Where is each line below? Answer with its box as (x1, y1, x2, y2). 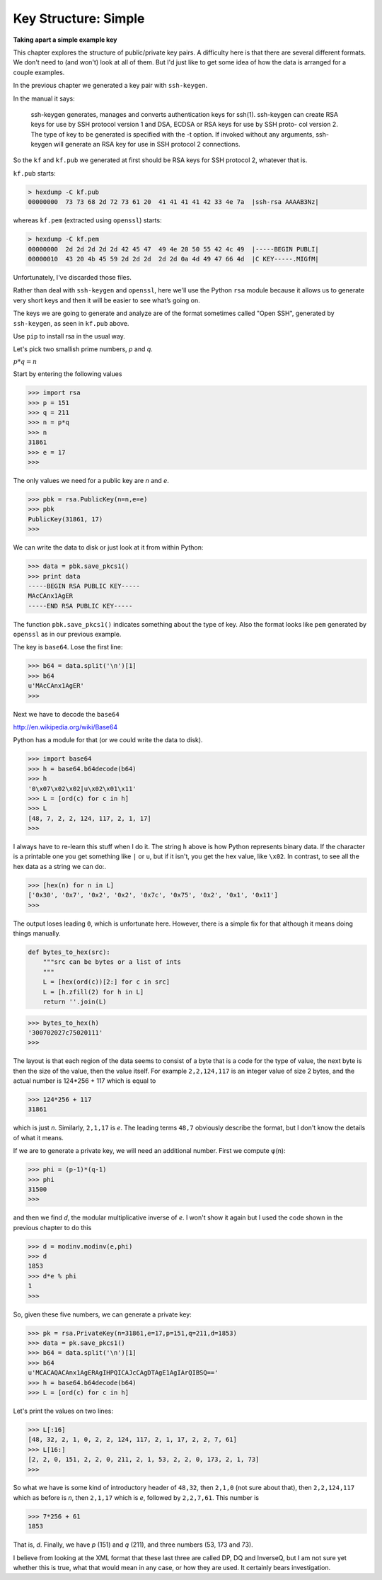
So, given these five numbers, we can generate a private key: (13, 1310, 192, 1319)
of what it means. (13, 1133, 64, 1142)
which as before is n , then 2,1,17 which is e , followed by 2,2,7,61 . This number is (13, 1493, 260, 1501)
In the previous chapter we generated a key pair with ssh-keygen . (13, 81, 208, 90)
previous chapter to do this (13, 1223, 92, 1232)
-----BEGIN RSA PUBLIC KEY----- (28, 581, 141, 590)
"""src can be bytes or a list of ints (42, 958, 182, 966)
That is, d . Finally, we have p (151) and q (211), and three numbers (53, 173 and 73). (13, 1540, 254, 1549)
